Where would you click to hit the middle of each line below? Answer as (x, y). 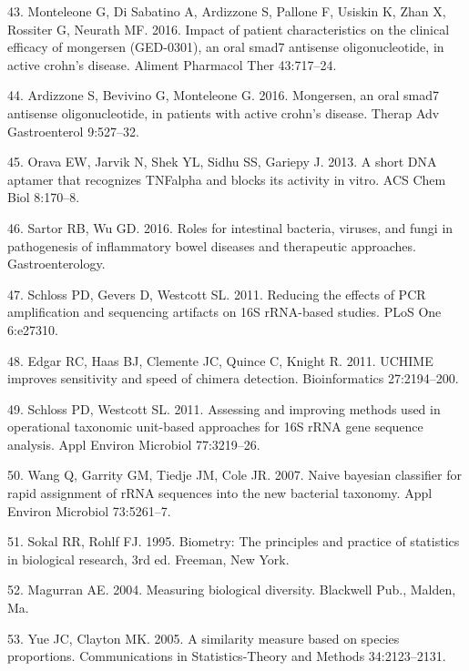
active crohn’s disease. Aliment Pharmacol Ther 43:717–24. (172, 64)
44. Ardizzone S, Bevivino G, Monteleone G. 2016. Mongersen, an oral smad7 (223, 95)
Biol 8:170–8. (44, 197)
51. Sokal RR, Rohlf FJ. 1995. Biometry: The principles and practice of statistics (234, 541)
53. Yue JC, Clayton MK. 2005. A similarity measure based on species (204, 638)
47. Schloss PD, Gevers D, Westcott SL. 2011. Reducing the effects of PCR (217, 294)
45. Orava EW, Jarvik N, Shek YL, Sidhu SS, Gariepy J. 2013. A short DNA (222, 162)
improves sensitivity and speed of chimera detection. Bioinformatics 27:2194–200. (233, 378)
